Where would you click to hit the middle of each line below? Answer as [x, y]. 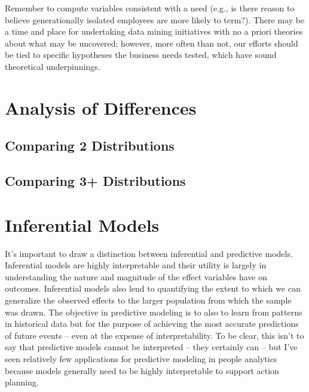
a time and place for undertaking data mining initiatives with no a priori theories [154, 31]
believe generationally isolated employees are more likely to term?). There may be [155, 19]
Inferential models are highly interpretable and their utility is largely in [136, 265]
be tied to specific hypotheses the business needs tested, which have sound [141, 55]
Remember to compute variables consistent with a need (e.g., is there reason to [150, 8]
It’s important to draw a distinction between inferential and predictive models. [149, 253]
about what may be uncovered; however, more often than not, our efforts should [152, 43]
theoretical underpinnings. [53, 66]
